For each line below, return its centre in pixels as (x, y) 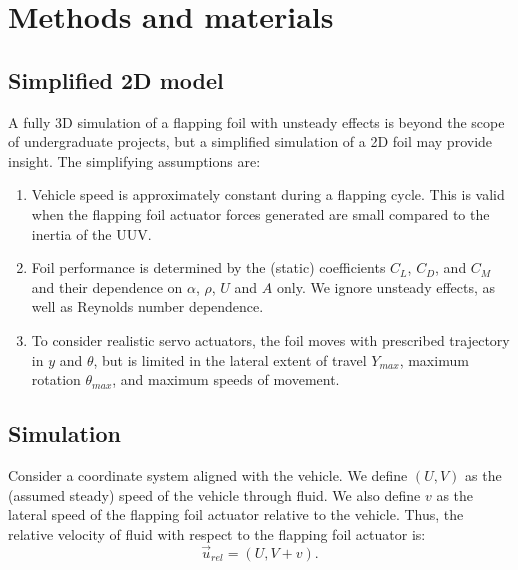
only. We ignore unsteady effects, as (386, 286)
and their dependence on (107, 286)
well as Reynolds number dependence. (147, 306)
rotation (56, 379)
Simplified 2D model (116, 79)
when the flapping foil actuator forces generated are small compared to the (260, 213)
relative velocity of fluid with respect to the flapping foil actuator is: (217, 533)
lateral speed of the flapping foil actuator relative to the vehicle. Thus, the (236, 514)
